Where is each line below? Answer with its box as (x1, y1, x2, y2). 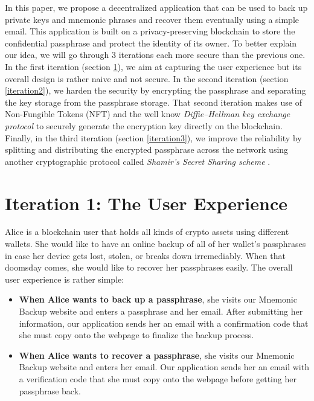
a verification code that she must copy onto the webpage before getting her (19, 372, 296, 385)
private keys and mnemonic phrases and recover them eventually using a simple (5, 13, 300, 25)
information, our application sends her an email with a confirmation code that (19, 316, 309, 329)
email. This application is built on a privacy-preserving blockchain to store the (5, 25, 295, 37)
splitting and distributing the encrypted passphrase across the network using (5, 143, 289, 156)
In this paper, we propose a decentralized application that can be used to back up (5, 1, 308, 13)
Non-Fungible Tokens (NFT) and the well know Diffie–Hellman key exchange (5, 107, 290, 120)
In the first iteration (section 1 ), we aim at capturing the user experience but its (5, 60, 302, 72)
